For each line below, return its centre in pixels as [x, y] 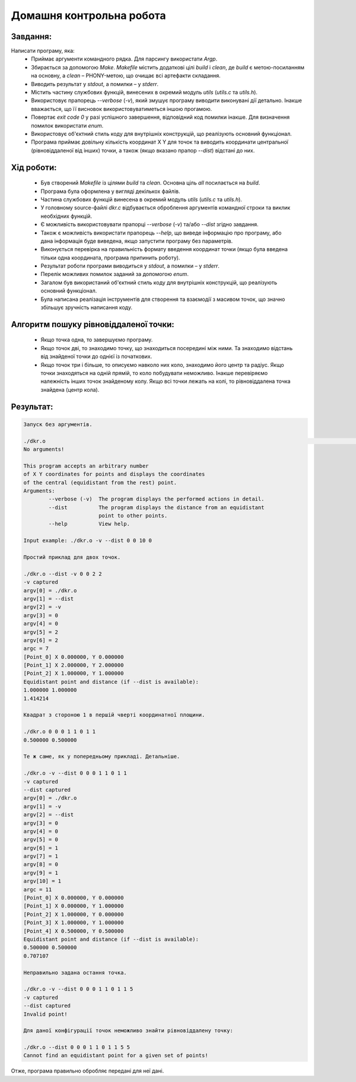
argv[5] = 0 [41, 840]
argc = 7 [36, 649]
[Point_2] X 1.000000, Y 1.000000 [74, 673]
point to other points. [133, 516]
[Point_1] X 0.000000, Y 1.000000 [74, 906]
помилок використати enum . [67, 125]
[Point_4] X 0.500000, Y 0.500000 [74, 931]
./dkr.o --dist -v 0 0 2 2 [63, 574]
